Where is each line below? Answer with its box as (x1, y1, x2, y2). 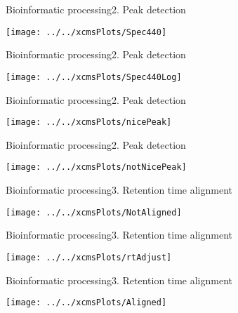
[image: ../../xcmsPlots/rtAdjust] (6, 252, 172, 262)
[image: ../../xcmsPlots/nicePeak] (6, 117, 172, 128)
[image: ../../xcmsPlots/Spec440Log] (6, 72, 182, 82)
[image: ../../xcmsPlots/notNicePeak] (6, 162, 187, 173)
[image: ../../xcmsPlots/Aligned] (6, 298, 167, 308)
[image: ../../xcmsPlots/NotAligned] (6, 207, 182, 218)
